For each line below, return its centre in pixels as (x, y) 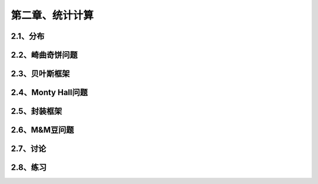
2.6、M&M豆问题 (42, 130)
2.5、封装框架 (37, 111)
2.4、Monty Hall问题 (49, 93)
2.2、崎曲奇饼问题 (44, 55)
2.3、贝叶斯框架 (40, 74)
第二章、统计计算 (52, 15)
